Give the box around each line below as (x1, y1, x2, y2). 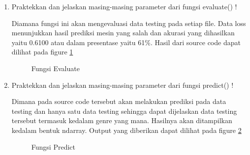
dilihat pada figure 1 (11, 47, 73, 57)
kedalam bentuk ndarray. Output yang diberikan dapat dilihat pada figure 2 (11, 125, 242, 135)
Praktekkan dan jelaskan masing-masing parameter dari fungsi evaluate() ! (11, 1, 237, 11)
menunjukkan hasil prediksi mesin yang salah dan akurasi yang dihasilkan (11, 27, 235, 38)
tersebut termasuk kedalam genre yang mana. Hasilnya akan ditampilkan (11, 115, 232, 126)
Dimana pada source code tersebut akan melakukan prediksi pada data (11, 96, 226, 106)
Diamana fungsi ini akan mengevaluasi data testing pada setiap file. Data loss (11, 18, 246, 28)
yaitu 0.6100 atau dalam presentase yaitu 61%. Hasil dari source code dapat (11, 37, 241, 47)
